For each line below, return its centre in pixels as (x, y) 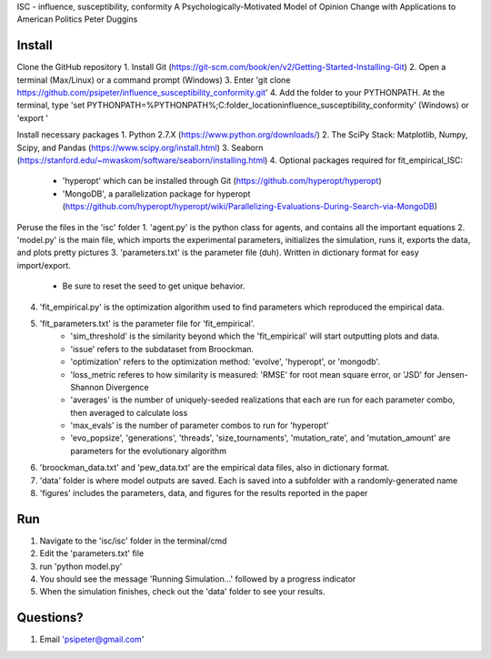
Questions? (50, 618)
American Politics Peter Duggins (77, 19)
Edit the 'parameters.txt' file (92, 553)
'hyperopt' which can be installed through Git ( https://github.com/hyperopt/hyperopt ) (222, 181)
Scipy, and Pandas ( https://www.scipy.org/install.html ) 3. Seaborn (140, 147)
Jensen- (452, 374)
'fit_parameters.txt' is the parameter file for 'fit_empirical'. (147, 323)
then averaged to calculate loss (129, 412)
